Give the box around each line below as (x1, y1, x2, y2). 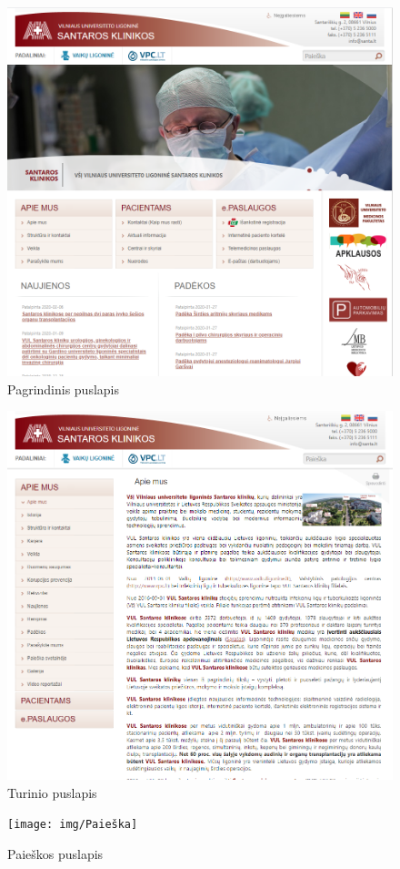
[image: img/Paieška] (7, 818, 138, 832)
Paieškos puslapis (7, 843, 104, 863)
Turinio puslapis (7, 782, 97, 802)
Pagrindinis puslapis (7, 379, 120, 398)
